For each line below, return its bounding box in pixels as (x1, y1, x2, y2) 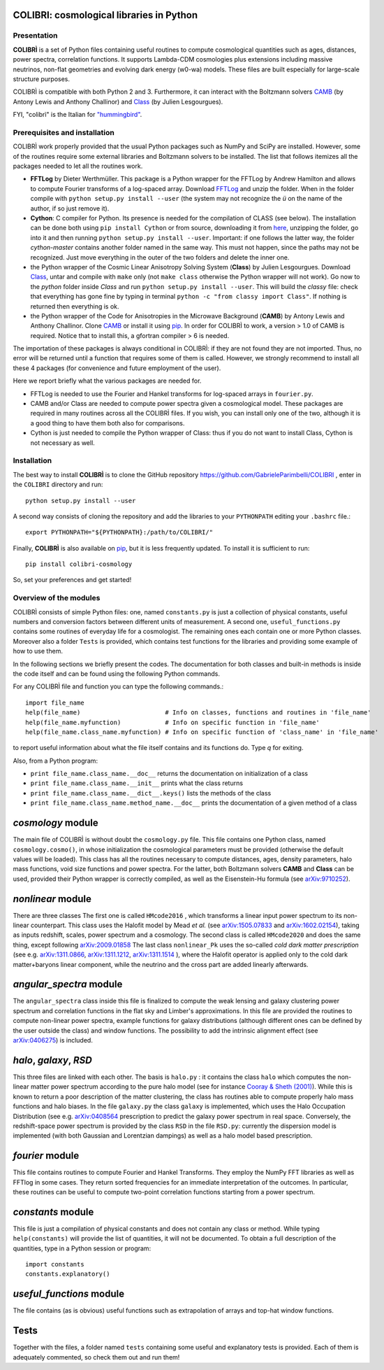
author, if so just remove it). (30, 204, 110, 213)
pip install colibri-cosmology (25, 560, 133, 568)
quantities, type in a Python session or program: (13, 1244, 152, 1252)
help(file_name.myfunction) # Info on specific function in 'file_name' (25, 718, 320, 726)
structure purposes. (13, 74, 70, 83)
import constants (25, 1260, 84, 1269)
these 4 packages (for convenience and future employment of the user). (13, 364, 221, 372)
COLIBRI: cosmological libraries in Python (13, 9, 198, 21)
